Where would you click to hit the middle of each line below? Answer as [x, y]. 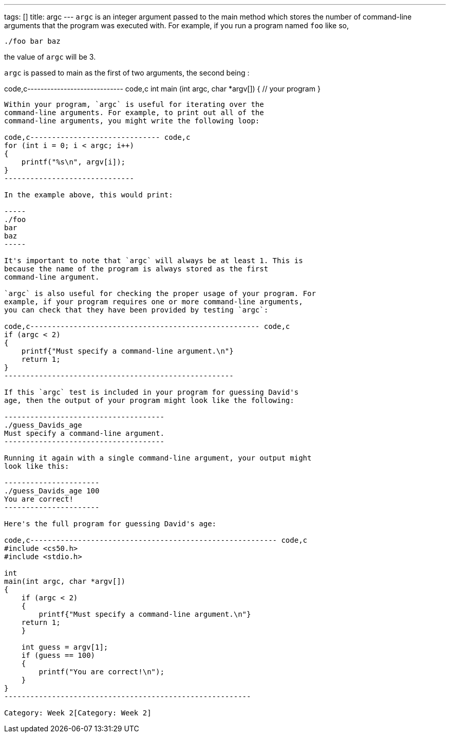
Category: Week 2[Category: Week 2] [78, 713]
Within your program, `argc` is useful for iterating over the [134, 104]
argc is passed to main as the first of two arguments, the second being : [127, 73]
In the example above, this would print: [89, 195]
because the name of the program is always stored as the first [136, 269]
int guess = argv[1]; [65, 647]
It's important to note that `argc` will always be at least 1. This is [154, 261]
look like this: [37, 466]
